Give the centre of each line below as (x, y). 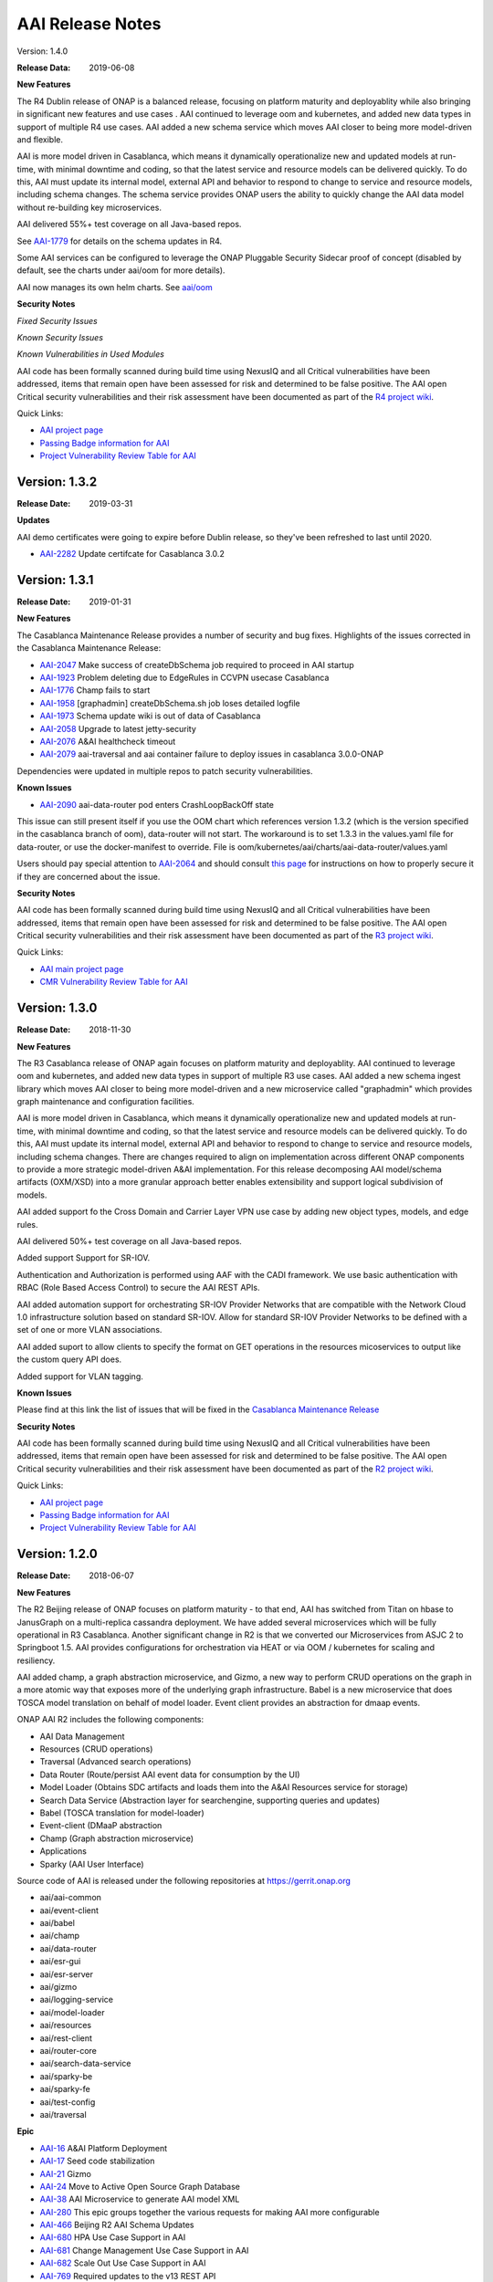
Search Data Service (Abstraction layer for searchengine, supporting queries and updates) (210, 1800)
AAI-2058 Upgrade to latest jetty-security (118, 728)
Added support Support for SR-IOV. (84, 1258)
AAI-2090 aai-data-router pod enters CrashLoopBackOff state (157, 804)
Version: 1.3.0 (57, 1008)
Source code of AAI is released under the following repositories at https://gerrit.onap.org (184, 1880)
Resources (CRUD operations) (96, 1749)
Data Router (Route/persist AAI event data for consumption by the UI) (170, 1774)
